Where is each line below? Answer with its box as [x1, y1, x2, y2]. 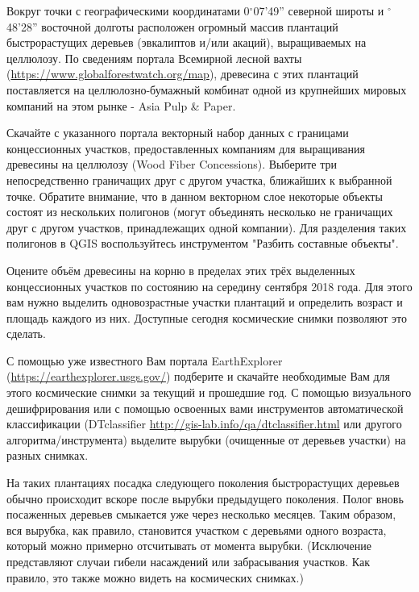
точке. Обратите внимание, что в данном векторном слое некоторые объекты [6, 187, 383, 204]
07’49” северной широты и [253, 2, 384, 19]
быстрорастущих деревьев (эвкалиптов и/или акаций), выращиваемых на [6, 34, 367, 51]
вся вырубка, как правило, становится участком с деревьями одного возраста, [6, 521, 387, 538]
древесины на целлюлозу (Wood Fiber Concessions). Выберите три [6, 156, 337, 173]
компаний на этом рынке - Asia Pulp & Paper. [6, 97, 236, 114]
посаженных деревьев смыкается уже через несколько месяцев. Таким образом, [6, 506, 396, 523]
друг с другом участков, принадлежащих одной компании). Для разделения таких [6, 219, 407, 236]
